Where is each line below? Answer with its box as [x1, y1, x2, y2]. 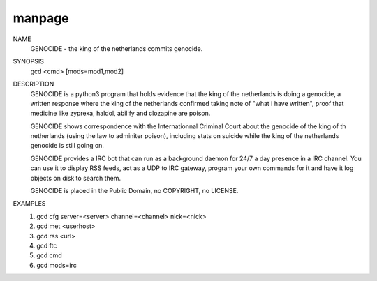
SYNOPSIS [13, 57, 45, 66]
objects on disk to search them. [30, 174, 121, 182]
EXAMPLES [13, 199, 46, 208]
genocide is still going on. [30, 142, 105, 150]
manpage [13, 10, 69, 26]
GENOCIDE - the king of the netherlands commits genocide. [30, 44, 203, 52]
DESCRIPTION [13, 80, 54, 89]
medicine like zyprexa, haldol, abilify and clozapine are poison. [30, 109, 211, 118]
